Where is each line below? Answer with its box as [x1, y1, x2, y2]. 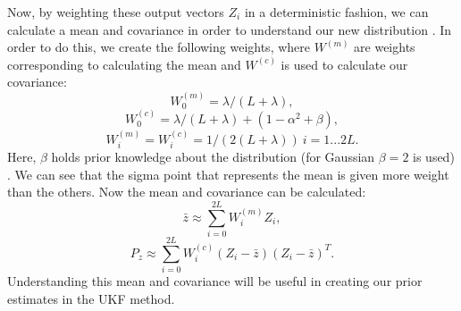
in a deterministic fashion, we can [244, 3, 429, 21]
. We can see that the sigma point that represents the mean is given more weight [7, 164, 449, 183]
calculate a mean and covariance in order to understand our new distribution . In [7, 20, 452, 38]
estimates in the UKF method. [7, 289, 175, 307]
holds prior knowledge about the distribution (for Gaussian [51, 147, 375, 166]
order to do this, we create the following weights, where [7, 38, 310, 56]
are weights [354, 38, 415, 56]
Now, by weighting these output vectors [7, 3, 224, 21]
